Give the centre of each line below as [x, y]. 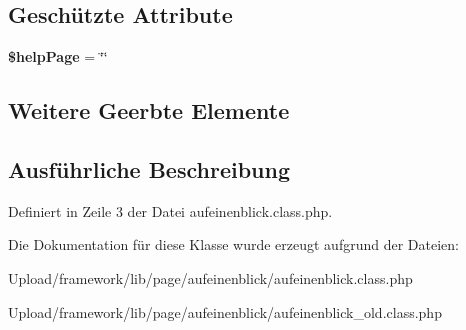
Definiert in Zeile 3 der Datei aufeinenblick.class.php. [170, 210]
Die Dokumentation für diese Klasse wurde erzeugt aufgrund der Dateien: [233, 244]
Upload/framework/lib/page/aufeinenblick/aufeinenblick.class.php [210, 277]
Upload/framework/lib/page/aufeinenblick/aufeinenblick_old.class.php [225, 311]
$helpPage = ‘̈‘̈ [58, 56]
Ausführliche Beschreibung [149, 168]
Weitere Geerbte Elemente [149, 110]
